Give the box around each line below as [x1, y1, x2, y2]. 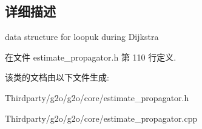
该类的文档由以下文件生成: [5, 71, 109, 84]
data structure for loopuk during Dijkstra [5, 30, 159, 43]
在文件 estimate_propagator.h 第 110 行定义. [5, 50, 177, 63]
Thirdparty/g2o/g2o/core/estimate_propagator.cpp [5, 111, 198, 124]
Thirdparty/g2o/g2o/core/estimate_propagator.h [5, 91, 189, 104]
